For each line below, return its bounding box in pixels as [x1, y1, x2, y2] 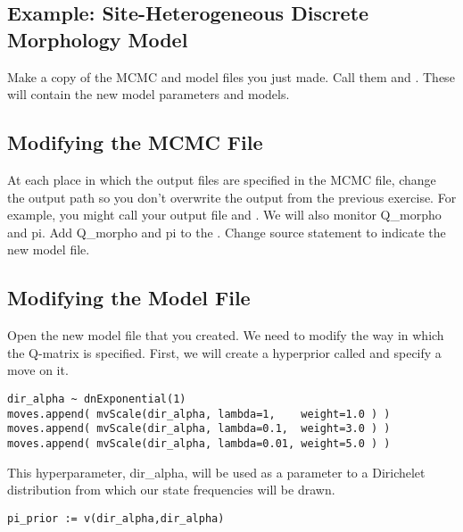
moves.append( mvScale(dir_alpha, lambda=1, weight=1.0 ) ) [7, 407, 391, 420]
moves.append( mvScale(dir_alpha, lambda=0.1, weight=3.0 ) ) [7, 422, 391, 436]
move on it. [7, 361, 69, 379]
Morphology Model [7, 25, 188, 53]
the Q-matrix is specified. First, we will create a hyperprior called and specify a [7, 343, 442, 362]
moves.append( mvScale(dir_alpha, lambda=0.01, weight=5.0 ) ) [7, 436, 391, 450]
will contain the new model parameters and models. [7, 85, 290, 104]
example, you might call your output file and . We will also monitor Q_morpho [7, 205, 442, 224]
